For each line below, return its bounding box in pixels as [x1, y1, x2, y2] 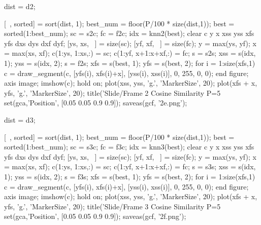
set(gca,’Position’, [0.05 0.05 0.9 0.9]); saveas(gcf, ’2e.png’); [4, 97, 187, 108]
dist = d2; [4, 1, 36, 11]
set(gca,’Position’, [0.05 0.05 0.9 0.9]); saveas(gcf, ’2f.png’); [4, 211, 186, 221]
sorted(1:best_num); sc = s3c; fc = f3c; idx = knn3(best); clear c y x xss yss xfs [4, 141, 254, 152]
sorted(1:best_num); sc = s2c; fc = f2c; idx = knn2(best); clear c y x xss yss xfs [4, 28, 254, 39]
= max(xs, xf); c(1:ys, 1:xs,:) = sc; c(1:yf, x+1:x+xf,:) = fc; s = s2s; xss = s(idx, [4, 48, 256, 58]
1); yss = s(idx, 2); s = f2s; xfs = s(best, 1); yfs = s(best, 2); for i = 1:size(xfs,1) [4, 57, 255, 68]
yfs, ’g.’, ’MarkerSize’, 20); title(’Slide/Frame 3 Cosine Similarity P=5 [4, 201, 221, 211]
